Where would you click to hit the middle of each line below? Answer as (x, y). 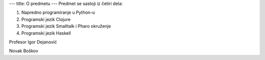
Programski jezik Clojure (46, 19)
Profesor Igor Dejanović (33, 42)
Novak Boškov (24, 51)
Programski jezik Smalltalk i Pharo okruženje (66, 26)
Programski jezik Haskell (46, 33)
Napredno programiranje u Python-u (58, 13)
